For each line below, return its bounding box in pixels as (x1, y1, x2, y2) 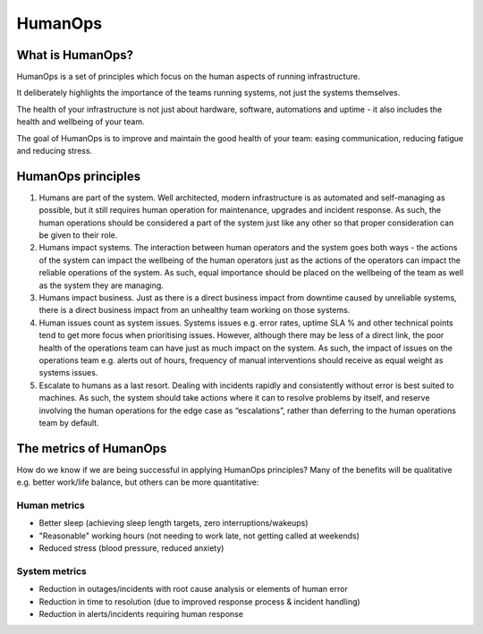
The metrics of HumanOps (16, 441, 167, 456)
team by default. (38, 417, 99, 428)
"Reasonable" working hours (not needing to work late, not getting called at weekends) (38, 530, 360, 541)
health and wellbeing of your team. (16, 116, 145, 127)
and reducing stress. (16, 146, 93, 156)
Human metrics (16, 499, 85, 511)
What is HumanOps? (16, 47, 134, 63)
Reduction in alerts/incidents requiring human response (38, 609, 243, 620)
